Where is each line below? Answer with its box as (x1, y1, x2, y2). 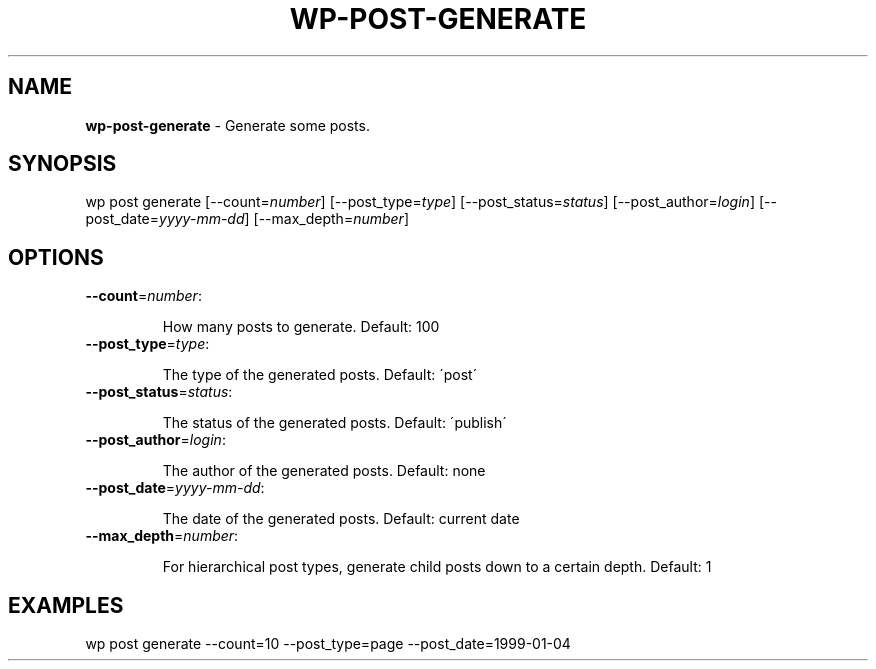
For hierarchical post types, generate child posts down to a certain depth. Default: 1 (162, 558, 712, 576)
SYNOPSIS (8, 151, 117, 177)
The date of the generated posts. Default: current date (162, 510, 520, 528)
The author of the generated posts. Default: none (162, 462, 486, 480)
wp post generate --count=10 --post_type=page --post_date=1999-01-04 (85, 635, 571, 653)
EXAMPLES (8, 592, 124, 618)
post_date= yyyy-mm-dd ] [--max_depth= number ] (85, 210, 409, 228)
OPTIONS (8, 244, 104, 270)
